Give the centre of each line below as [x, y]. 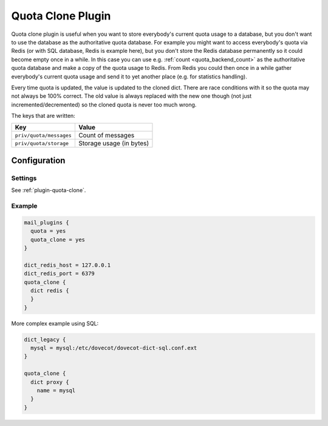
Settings [24, 178]
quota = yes [48, 231]
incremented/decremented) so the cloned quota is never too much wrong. [104, 105]
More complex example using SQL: [55, 323]
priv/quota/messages [43, 135]
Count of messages [106, 136]
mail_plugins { [46, 222]
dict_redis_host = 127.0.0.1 [67, 265]
